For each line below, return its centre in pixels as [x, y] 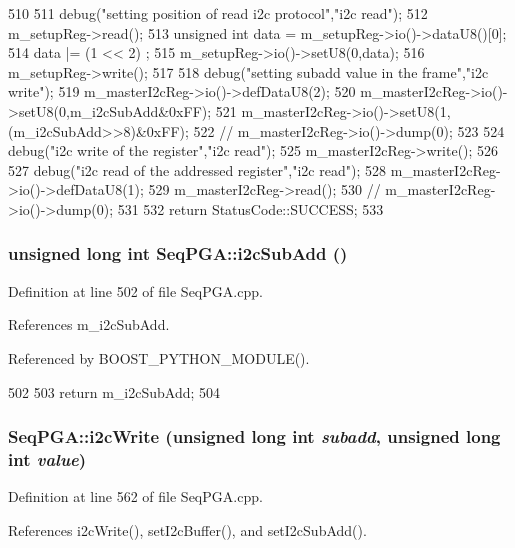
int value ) [47, 458]
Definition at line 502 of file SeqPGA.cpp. [135, 290]
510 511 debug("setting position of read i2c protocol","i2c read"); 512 [218, 13]
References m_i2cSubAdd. [89, 324]
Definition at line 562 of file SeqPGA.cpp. [135, 496]
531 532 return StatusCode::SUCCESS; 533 [250, 208]
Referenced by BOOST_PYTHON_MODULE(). [159, 357]
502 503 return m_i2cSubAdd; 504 [114, 391]
